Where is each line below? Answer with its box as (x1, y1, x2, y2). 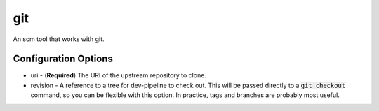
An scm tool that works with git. (13, 35, 105, 43)
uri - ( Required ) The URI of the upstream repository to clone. (30, 71, 207, 80)
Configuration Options (13, 53, 114, 65)
